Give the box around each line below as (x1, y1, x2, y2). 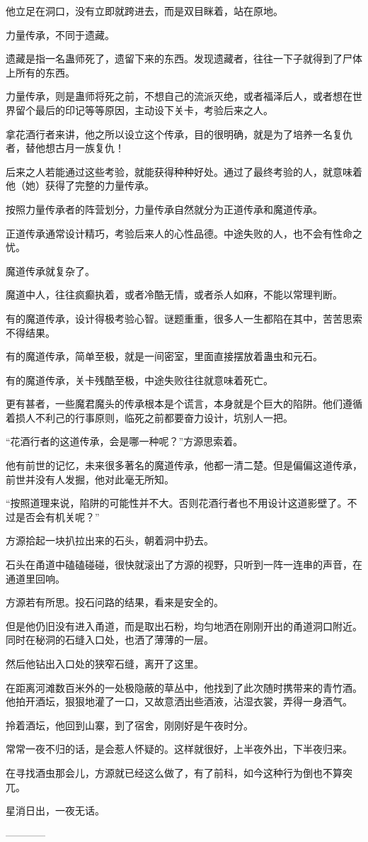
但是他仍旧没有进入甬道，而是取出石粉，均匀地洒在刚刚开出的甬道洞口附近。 (6, 618, 362, 633)
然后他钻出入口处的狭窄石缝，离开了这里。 (6, 656, 204, 670)
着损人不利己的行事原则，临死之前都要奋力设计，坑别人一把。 (6, 410, 293, 425)
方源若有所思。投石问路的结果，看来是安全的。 (6, 595, 224, 610)
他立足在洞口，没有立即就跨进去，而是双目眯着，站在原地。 (6, 4, 283, 18)
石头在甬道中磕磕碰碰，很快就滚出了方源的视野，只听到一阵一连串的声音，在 (6, 557, 362, 572)
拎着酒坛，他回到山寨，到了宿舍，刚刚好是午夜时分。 (6, 717, 253, 732)
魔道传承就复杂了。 (6, 263, 95, 278)
